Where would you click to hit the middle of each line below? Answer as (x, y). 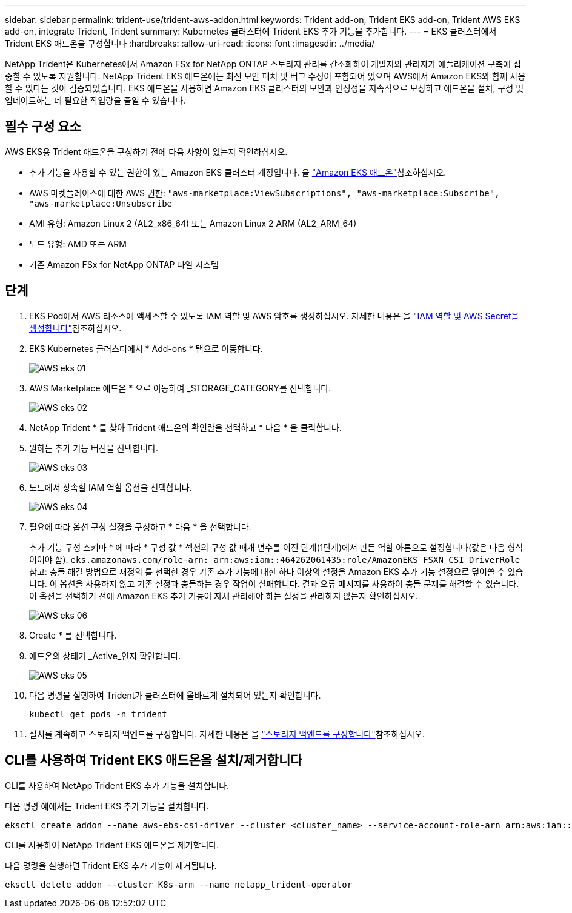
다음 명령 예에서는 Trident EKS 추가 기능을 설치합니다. (107, 806)
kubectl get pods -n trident (98, 714)
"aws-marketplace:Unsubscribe (101, 203)
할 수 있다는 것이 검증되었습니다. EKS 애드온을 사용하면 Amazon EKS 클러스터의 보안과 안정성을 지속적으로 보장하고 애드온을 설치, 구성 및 (264, 88)
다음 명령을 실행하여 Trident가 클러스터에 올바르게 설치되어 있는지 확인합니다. (175, 695)
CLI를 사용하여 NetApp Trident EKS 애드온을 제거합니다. (112, 845)
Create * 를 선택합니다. (73, 635)
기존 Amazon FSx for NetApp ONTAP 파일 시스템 (124, 264)
